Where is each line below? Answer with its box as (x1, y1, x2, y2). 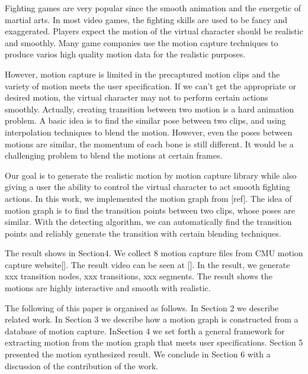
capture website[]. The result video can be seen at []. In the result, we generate (5, 258, 290, 270)
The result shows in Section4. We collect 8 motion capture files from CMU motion (5, 247, 303, 259)
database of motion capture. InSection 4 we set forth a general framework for (5, 324, 285, 337)
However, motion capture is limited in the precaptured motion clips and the (5, 67, 280, 80)
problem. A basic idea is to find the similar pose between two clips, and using (5, 114, 286, 127)
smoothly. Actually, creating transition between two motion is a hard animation (5, 102, 294, 115)
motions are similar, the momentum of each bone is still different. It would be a (5, 137, 294, 150)
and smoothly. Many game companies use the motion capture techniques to (5, 36, 278, 49)
